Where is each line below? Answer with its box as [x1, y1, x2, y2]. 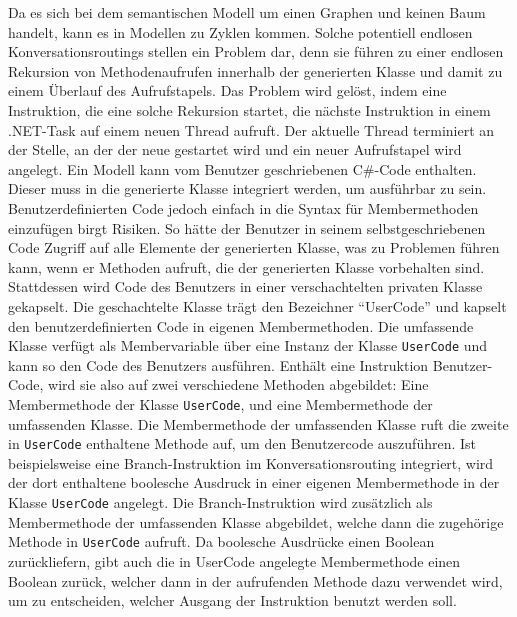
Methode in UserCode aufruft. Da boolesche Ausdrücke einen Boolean [8, 531, 435, 552]
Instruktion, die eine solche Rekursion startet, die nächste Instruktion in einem [8, 99, 491, 120]
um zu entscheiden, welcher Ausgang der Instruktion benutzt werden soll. [8, 590, 457, 611]
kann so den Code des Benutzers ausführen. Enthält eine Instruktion [8, 354, 429, 375]
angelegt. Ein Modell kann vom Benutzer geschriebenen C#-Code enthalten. [8, 158, 477, 179]
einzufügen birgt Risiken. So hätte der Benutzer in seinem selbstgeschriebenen [8, 217, 486, 238]
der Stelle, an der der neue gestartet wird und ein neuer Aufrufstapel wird [8, 139, 462, 160]
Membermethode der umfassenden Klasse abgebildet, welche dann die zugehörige [8, 511, 504, 532]
